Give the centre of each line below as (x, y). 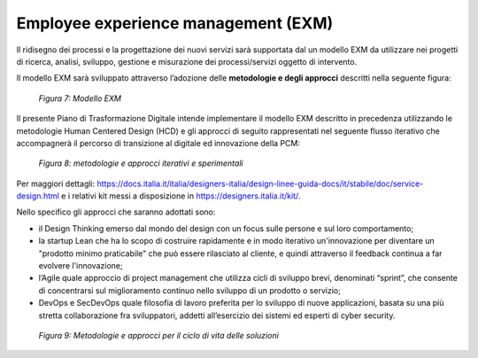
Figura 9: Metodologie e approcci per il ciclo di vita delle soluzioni (158, 335)
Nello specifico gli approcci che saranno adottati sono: (116, 212)
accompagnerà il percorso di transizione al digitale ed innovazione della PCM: (158, 143)
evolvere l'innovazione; (81, 266)
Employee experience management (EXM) (175, 23)
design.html (38, 196)
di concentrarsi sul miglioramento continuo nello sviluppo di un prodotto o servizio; (189, 290)
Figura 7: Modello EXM (80, 98)
